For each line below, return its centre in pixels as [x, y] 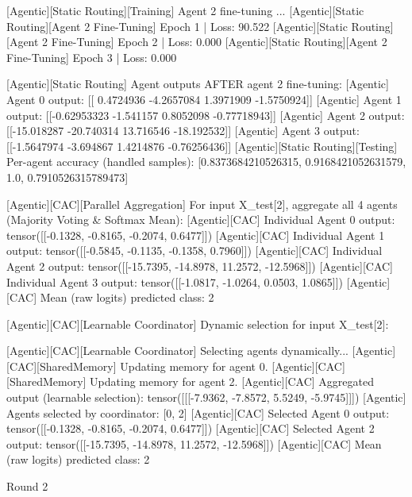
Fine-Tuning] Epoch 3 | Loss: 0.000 [92, 57]
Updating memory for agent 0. [194, 366]
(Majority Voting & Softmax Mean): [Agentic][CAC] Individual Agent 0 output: [201, 220]
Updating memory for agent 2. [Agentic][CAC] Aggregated [232, 381]
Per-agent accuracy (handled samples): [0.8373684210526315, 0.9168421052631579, [206, 162]
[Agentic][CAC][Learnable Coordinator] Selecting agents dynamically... [177, 351]
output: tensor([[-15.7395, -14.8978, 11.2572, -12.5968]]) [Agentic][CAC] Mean [194, 443]
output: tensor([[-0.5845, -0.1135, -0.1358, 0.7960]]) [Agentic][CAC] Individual [194, 250]
